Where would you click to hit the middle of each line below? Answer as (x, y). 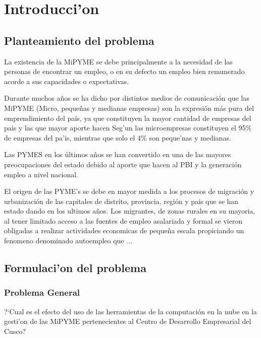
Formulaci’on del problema (75, 268)
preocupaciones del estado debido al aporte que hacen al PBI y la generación (123, 164)
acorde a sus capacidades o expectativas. (67, 81)
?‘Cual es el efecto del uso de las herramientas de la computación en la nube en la (130, 311)
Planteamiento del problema (79, 40)
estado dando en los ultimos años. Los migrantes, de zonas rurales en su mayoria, (130, 211)
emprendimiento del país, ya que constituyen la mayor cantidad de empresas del (128, 118)
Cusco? (15, 331)
